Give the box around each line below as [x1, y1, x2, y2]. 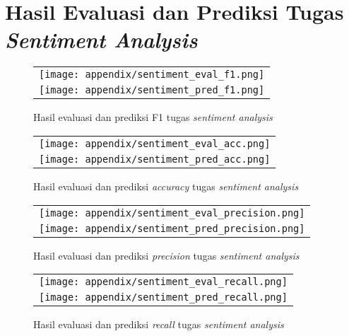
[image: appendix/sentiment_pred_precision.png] [39, 222, 305, 234]
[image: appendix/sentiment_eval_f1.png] [39, 69, 265, 81]
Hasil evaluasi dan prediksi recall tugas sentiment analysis [33, 317, 284, 332]
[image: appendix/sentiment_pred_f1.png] [39, 84, 265, 96]
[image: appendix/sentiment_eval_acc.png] [39, 137, 271, 149]
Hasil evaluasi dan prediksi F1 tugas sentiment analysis [33, 110, 273, 124]
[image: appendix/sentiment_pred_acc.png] [39, 153, 271, 165]
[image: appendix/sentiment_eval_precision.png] [39, 207, 305, 219]
